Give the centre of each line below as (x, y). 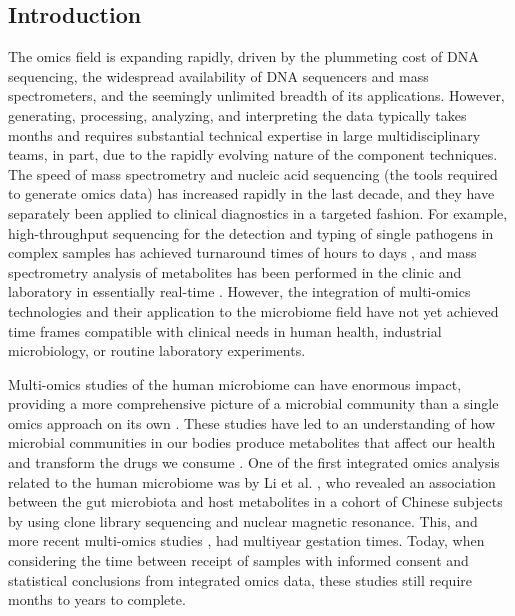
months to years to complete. (97, 599)
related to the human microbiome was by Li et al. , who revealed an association (252, 481)
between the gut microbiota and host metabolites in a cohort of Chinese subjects (255, 501)
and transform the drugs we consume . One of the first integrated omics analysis (254, 462)
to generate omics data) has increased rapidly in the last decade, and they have (251, 193)
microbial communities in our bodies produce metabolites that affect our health (252, 442)
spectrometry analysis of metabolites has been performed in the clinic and (235, 271)
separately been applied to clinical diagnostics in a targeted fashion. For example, (258, 212)
